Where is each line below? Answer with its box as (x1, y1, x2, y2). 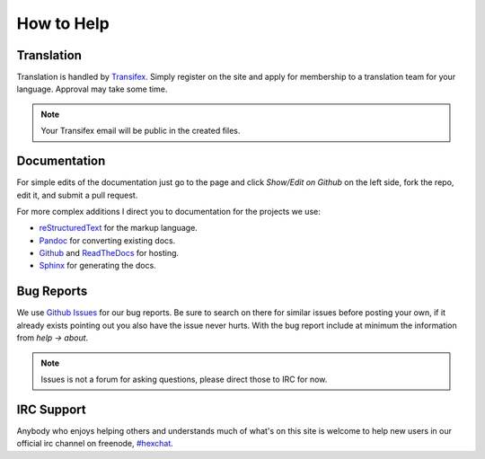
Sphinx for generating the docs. (39, 260, 156, 271)
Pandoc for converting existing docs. (39, 234, 176, 246)
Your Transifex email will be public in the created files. (40, 126, 241, 137)
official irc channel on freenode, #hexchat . (16, 438, 174, 449)
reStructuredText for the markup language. (39, 223, 198, 234)
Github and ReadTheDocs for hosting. (39, 248, 180, 259)
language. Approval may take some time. (16, 84, 168, 94)
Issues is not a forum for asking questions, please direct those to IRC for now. (40, 374, 328, 384)
